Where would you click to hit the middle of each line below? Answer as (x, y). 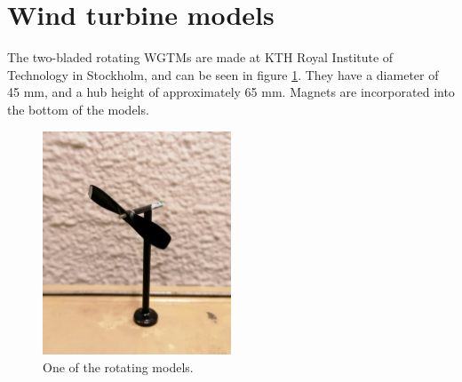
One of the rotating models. (118, 366)
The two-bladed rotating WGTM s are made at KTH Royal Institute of (200, 57)
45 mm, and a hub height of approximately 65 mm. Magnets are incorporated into (231, 92)
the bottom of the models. (78, 109)
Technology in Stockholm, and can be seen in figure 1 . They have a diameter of (223, 74)
